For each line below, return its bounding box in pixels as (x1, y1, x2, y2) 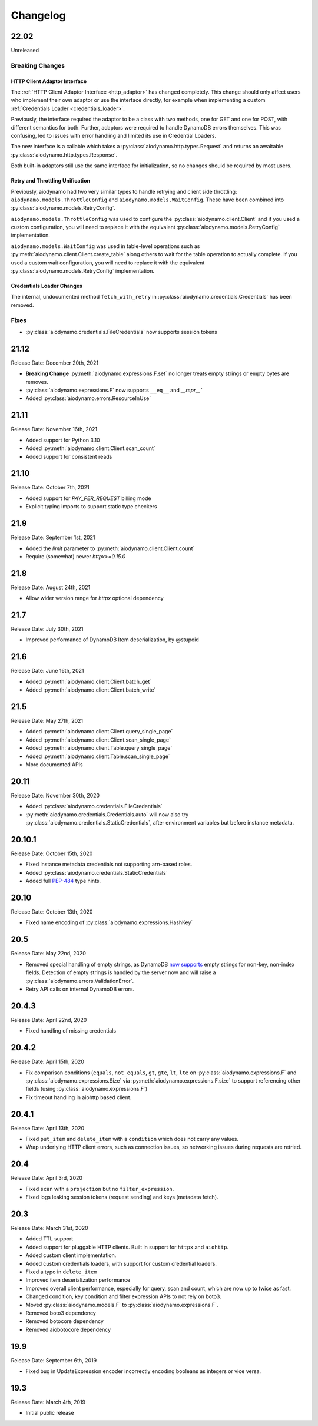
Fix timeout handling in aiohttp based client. (25, 1093, 132, 1101)
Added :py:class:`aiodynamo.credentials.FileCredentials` (25, 803, 163, 810)
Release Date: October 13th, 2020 (11, 908, 93, 915)
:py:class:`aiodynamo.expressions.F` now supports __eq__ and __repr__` (25, 386, 203, 394)
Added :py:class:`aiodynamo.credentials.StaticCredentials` (25, 869, 168, 876)
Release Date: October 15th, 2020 (11, 850, 93, 857)
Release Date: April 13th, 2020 (11, 1124, 85, 1131)
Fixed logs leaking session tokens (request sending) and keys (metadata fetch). (25, 1193, 218, 1201)
